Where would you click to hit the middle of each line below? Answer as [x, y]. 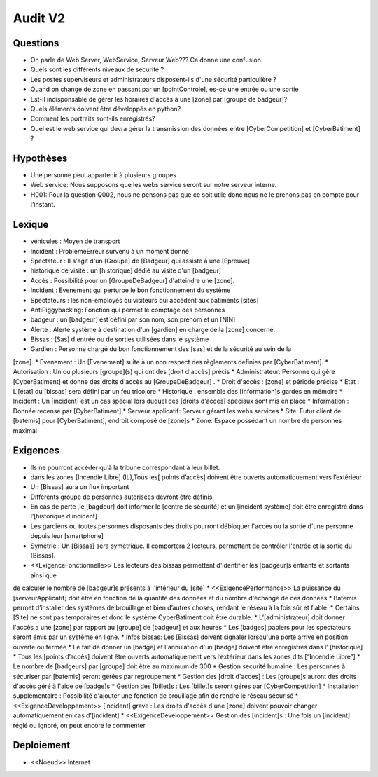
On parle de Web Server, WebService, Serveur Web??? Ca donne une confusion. [147, 60]
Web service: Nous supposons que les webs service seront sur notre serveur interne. [154, 185]
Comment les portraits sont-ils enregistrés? [93, 118]
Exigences [36, 451]
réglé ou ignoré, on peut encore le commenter [79, 725]
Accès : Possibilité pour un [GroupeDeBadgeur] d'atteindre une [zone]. [133, 280]
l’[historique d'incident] [64, 516]
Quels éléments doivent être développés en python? [106, 109]
